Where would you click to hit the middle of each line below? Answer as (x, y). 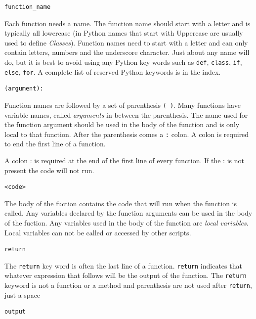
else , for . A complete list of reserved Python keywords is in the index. (113, 71)
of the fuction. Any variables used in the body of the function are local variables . (127, 222)
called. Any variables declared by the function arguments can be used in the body (128, 213)
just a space (22, 295)
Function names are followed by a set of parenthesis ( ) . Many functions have (123, 105)
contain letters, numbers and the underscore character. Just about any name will (127, 52)
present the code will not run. (49, 170)
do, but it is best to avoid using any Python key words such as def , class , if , (123, 62)
